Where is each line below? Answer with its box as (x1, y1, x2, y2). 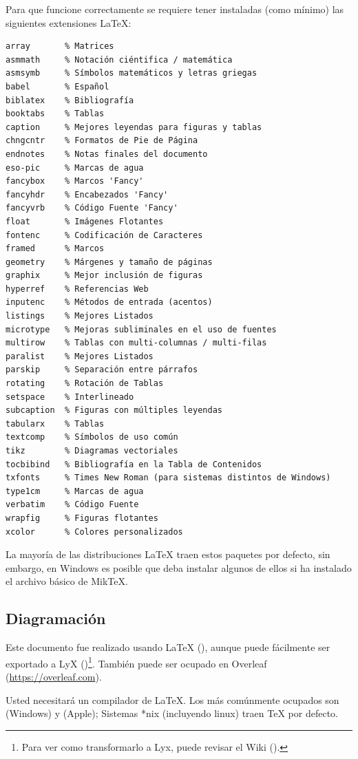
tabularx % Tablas (6, 418, 105, 429)
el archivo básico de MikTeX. (6, 574, 128, 588)
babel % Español (6, 81, 109, 92)
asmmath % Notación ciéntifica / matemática (6, 54, 233, 65)
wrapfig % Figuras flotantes (6, 513, 158, 523)
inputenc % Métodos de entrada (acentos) (6, 297, 213, 308)
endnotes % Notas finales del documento (6, 149, 208, 159)
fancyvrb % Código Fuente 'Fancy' (6, 203, 178, 213)
